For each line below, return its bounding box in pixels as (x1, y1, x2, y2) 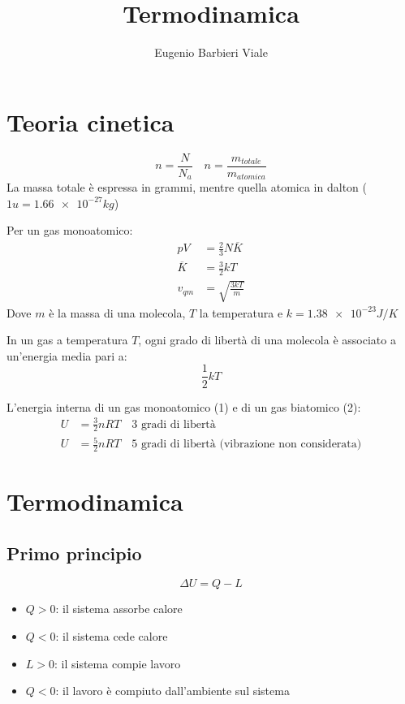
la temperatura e (199, 304, 283, 321)
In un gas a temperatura (6, 331, 128, 348)
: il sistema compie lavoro (54, 654, 181, 672)
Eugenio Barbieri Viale (154, 44, 268, 61)
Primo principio (6, 540, 142, 565)
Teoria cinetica (6, 105, 174, 138)
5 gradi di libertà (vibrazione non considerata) (131, 438, 362, 451)
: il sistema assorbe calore (55, 600, 183, 617)
